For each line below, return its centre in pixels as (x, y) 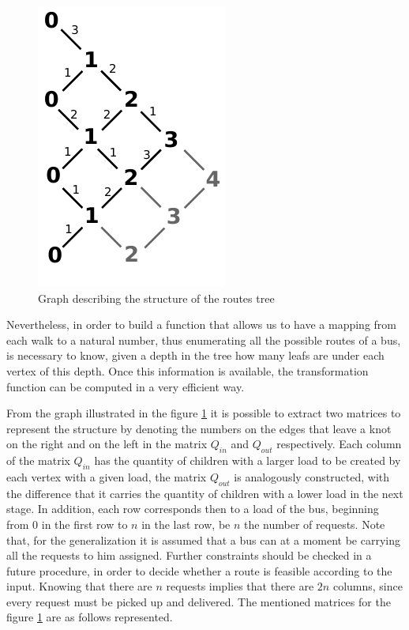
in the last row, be (186, 524)
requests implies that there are (240, 586)
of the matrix (38, 460)
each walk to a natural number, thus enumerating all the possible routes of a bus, (204, 340)
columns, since (368, 586)
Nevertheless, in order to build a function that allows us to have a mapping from (201, 324)
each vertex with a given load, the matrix (107, 476)
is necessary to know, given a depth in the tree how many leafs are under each (195, 355)
